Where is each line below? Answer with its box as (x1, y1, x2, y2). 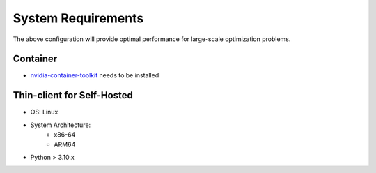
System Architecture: (30, 121, 91, 129)
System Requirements (13, 10, 144, 26)
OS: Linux (30, 108, 58, 116)
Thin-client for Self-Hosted (13, 89, 134, 101)
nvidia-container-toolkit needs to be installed (30, 71, 159, 80)
